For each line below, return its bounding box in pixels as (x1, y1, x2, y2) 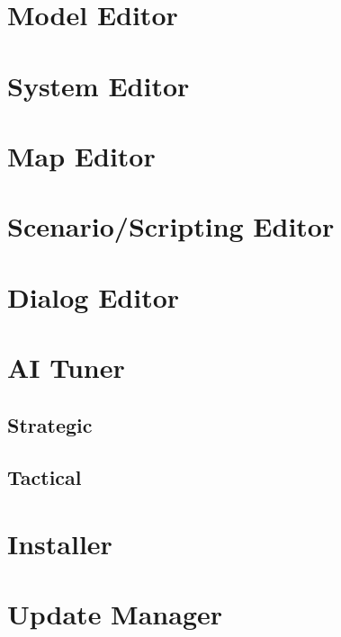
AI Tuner (7, 349, 125, 386)
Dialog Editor (7, 278, 180, 315)
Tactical (7, 463, 82, 491)
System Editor (7, 67, 190, 103)
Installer (7, 525, 112, 561)
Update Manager (7, 596, 223, 633)
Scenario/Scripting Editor (7, 208, 335, 245)
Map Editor (7, 137, 156, 174)
